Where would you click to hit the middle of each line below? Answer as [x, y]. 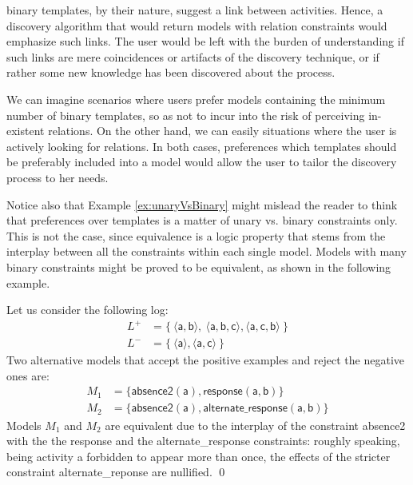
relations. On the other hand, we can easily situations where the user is [222, 131]
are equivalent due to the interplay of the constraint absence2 [255, 425]
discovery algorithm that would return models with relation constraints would [197, 25]
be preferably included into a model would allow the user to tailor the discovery [202, 162]
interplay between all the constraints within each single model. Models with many [206, 251]
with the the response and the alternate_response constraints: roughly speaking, [203, 441]
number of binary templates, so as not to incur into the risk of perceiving [186, 115]
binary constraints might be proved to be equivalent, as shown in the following [199, 266]
